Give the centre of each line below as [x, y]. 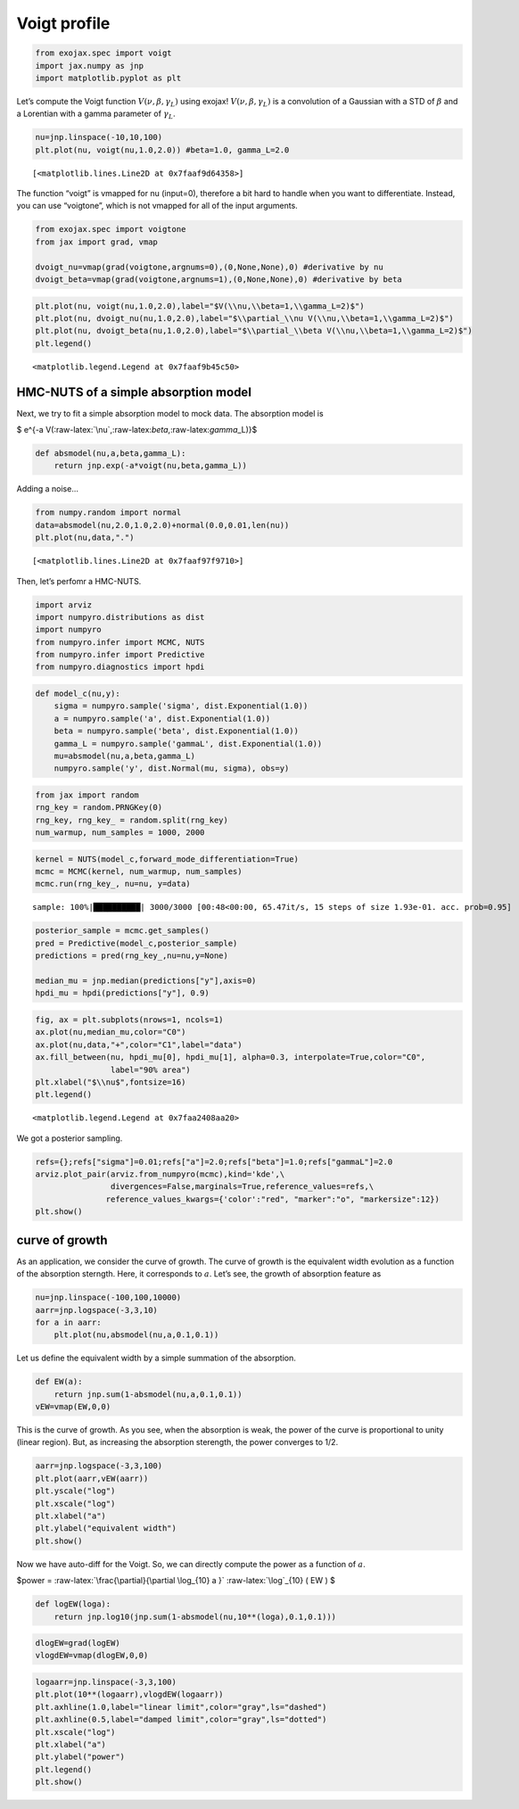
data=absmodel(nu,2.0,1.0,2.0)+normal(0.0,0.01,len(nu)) [162, 525]
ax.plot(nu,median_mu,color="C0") [111, 1032]
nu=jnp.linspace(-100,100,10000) [108, 1297]
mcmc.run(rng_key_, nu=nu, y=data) [113, 884]
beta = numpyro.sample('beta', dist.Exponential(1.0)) [176, 731]
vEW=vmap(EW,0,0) [73, 1407]
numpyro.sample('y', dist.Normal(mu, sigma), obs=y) [172, 768]
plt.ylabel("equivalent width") [106, 1528]
